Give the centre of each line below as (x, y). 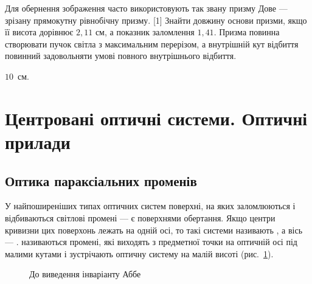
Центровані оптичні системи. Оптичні (156, 118)
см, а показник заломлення (145, 32)
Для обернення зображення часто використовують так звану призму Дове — (146, 8)
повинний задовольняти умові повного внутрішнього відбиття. (121, 56)
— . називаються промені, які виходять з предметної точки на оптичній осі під (151, 242)
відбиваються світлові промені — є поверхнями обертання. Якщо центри (140, 217)
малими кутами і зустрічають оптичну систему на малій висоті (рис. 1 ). (139, 253)
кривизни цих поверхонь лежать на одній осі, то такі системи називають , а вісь (154, 230)
